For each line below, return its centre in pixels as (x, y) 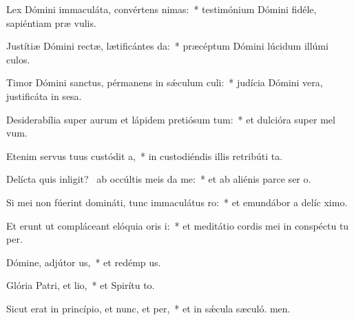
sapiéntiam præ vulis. (51, 22)
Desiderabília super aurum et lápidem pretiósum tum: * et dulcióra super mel (171, 119)
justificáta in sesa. (44, 96)
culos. (18, 59)
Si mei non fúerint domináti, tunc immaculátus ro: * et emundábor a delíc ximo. (177, 202)
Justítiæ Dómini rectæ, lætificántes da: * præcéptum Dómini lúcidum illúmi (167, 46)
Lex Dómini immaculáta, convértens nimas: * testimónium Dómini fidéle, (162, 9)
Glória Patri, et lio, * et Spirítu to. (81, 285)
